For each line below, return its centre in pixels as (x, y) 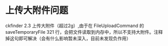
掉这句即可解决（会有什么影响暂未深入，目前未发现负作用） (68, 38)
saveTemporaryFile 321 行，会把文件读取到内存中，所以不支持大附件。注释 (84, 32)
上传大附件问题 (37, 10)
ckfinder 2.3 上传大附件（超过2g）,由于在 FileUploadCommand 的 (75, 26)
